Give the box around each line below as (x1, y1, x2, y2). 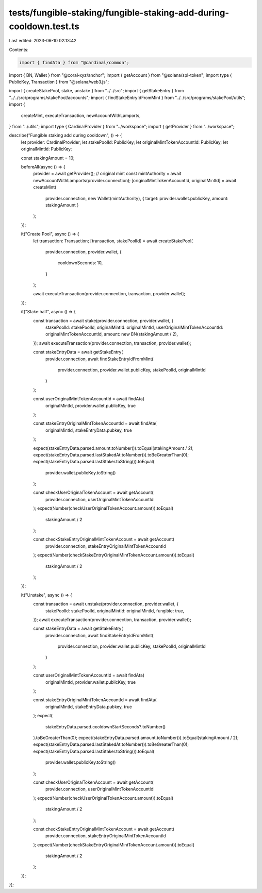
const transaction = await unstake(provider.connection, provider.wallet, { (33, 601, 179, 607)
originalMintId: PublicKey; (21, 146, 72, 152)
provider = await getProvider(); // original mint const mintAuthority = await (33, 170, 181, 177)
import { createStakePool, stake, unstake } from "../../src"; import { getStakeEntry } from (9, 88, 184, 94)
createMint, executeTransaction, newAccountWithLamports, (21, 112, 141, 118)
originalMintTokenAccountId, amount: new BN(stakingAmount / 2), (45, 331, 178, 337)
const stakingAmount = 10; (21, 155, 75, 161)
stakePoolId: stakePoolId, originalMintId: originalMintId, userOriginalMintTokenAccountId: (45, 324, 223, 330)
